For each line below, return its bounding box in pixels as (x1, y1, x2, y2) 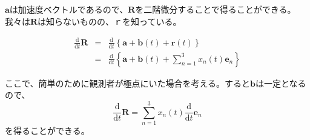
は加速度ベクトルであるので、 (9, 3, 128, 15)
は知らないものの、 (38, 15, 114, 27)
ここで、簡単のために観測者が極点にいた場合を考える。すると (5, 76, 251, 89)
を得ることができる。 (5, 124, 90, 136)
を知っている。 (122, 15, 182, 27)
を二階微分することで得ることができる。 (135, 3, 296, 15)
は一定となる (255, 76, 306, 89)
